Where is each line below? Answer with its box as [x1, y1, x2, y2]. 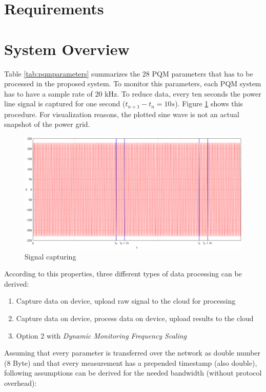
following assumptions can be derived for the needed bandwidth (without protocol [4, 367, 262, 378]
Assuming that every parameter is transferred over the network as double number [4, 347, 261, 358]
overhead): [4, 377, 37, 388]
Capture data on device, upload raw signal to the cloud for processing [16, 295, 236, 306]
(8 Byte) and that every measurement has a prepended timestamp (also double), [4, 357, 257, 368]
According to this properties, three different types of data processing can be [4, 268, 242, 279]
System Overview [4, 38, 130, 59]
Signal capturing [25, 251, 76, 262]
